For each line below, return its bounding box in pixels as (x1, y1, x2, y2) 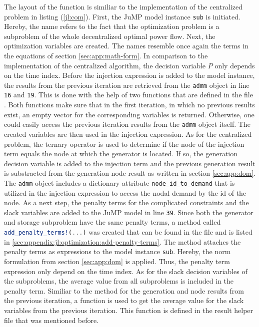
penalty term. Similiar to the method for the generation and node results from (4, 285, 244, 296)
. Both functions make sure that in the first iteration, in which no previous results (4, 99, 255, 110)
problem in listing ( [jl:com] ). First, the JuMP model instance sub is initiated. (4, 11, 240, 21)
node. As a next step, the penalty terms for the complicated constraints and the (4, 197, 249, 208)
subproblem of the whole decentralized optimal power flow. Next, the (4, 30, 215, 41)
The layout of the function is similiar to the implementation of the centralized (4, 1, 243, 11)
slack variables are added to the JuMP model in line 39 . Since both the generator (4, 207, 253, 217)
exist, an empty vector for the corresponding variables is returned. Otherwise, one (4, 109, 254, 119)
